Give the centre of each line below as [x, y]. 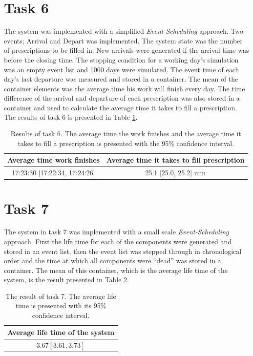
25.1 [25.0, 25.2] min [176, 173]
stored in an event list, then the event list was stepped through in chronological [123, 251]
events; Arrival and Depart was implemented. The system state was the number [123, 40]
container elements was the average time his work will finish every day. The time [125, 88]
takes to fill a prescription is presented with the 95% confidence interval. [126, 143]
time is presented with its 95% [61, 305]
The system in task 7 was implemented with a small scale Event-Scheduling [116, 232]
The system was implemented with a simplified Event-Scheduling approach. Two [124, 31]
